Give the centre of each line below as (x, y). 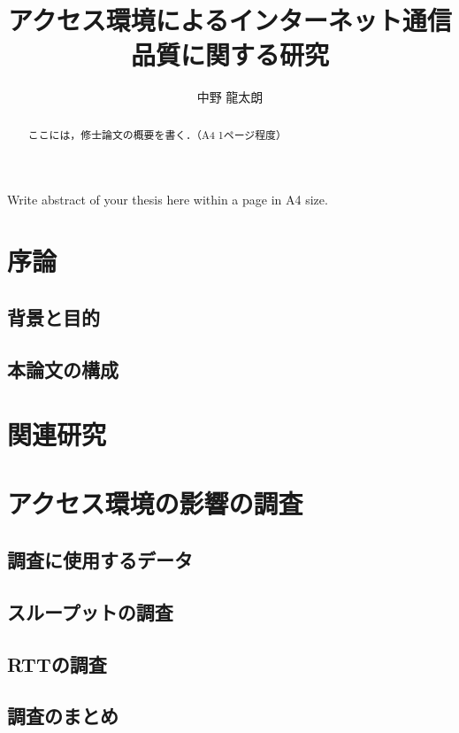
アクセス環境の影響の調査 (155, 503)
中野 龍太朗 (230, 97)
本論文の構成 (63, 369)
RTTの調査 (57, 664)
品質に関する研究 (229, 54)
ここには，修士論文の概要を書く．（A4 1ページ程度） (157, 134)
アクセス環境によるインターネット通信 (230, 20)
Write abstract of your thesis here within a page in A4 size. (168, 200)
